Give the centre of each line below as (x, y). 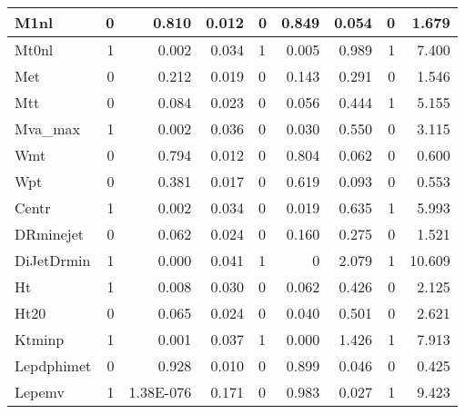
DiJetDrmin (53, 260)
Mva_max (48, 128)
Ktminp (40, 339)
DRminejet (50, 234)
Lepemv (40, 392)
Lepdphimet (53, 365)
